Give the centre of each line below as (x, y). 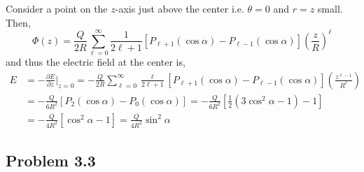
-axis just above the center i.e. (180, 8)
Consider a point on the (57, 8)
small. (330, 8)
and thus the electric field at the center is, (96, 62)
